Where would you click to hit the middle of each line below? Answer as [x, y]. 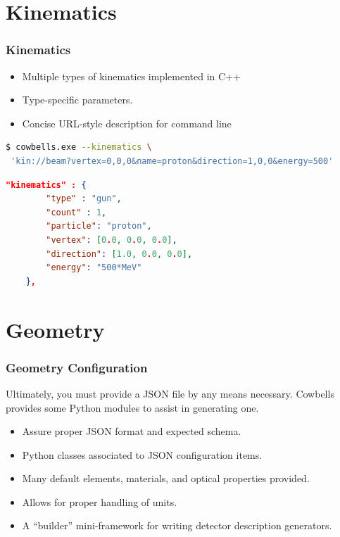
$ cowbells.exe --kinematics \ [79, 147]
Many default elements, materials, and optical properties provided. [166, 478]
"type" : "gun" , [84, 199]
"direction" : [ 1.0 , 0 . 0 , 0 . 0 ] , [119, 254]
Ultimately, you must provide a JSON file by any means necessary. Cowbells [170, 393]
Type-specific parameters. [77, 100]
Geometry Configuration [77, 367]
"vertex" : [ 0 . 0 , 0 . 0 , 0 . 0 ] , [112, 240]
